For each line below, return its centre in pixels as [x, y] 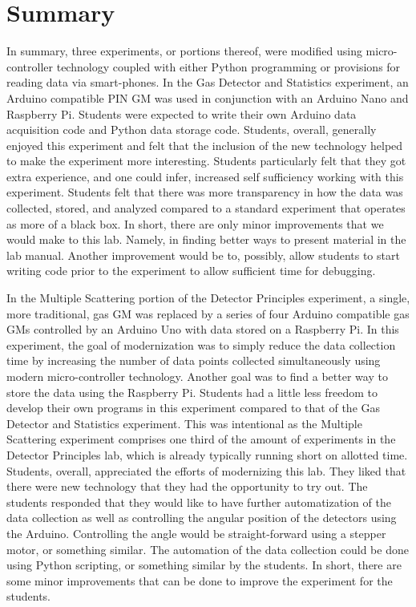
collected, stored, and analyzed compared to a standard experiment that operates [206, 208]
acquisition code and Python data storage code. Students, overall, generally [192, 129]
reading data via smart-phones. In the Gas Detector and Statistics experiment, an [208, 82]
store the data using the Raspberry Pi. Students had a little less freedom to [192, 392]
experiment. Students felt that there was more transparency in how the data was [205, 192]
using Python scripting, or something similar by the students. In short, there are [204, 565]
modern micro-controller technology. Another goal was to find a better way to [197, 376]
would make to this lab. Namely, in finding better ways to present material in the [206, 239]
